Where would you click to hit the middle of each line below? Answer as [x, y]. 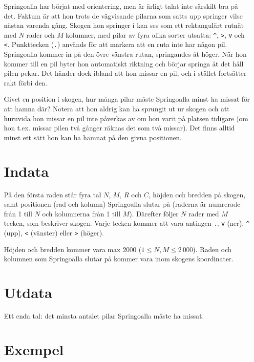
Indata [26, 171]
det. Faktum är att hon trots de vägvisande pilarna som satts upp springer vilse [123, 15]
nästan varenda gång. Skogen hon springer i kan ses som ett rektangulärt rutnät [124, 25]
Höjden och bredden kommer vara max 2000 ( [73, 249]
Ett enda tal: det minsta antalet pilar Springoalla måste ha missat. [104, 315]
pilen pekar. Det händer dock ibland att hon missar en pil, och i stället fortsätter [125, 73]
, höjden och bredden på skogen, [197, 194]
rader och [41, 34]
